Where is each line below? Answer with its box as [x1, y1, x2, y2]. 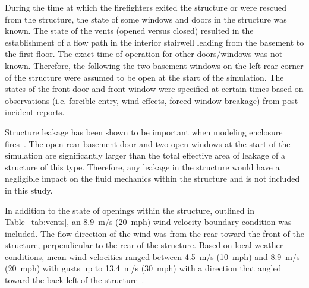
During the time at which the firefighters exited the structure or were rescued [5, 1, 286, 13]
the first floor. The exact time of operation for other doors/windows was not [5, 48, 283, 60]
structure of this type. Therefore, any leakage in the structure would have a [5, 160, 280, 173]
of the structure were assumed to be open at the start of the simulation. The [5, 71, 284, 83]
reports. [36, 106, 65, 118]
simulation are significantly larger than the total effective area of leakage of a [5, 149, 286, 162]
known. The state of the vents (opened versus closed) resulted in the [5, 24, 254, 37]
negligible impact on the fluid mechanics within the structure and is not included [5, 172, 300, 185]
